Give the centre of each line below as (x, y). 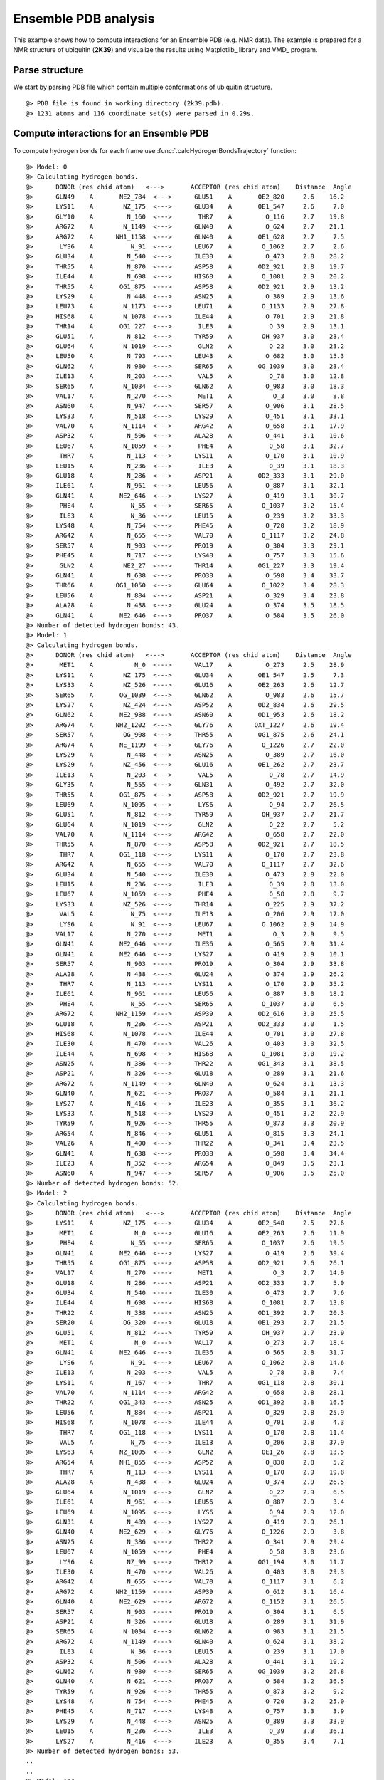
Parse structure (49, 70)
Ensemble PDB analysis (84, 19)
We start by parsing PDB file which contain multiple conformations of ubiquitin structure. (143, 87)
